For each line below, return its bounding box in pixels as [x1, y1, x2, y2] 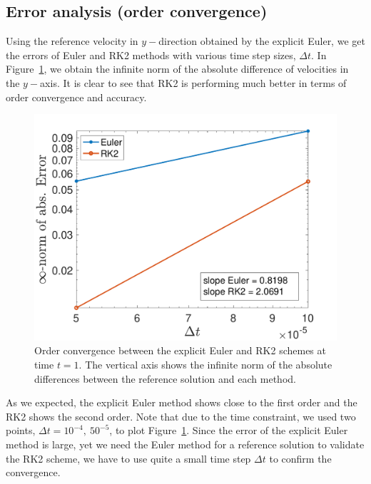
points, [6, 423, 36, 438]
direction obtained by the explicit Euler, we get [158, 34, 365, 48]
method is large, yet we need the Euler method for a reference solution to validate [6, 436, 365, 451]
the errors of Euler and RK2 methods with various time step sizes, [6, 47, 296, 62]
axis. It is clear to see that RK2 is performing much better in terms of [40, 75, 347, 90]
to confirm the [269, 450, 332, 465]
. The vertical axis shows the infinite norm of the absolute [78, 356, 332, 371]
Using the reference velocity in [6, 34, 138, 48]
